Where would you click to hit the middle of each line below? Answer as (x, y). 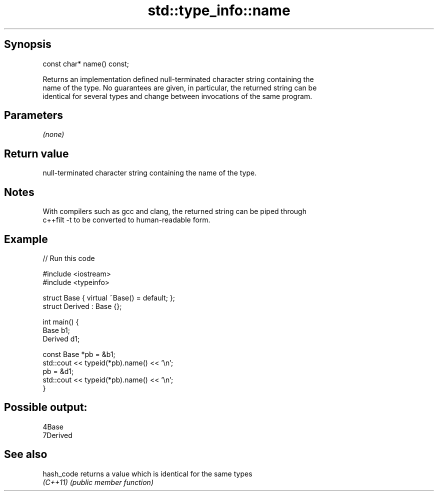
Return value (36, 153)
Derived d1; (61, 338)
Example (26, 239)
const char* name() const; (86, 63)
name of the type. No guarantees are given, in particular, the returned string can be (180, 87)
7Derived (57, 435)
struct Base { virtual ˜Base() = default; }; (109, 297)
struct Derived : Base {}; (82, 306)
